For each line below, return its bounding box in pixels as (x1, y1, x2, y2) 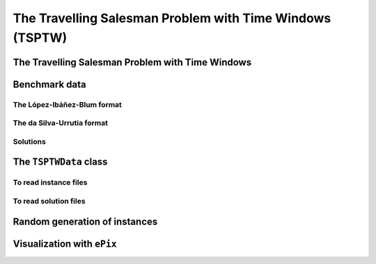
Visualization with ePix (13, 238, 118, 249)
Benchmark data (13, 79, 86, 90)
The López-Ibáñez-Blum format (13, 99, 122, 109)
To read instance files (13, 178, 88, 188)
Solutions (13, 136, 47, 146)
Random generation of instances (13, 215, 158, 227)
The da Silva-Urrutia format (13, 118, 108, 128)
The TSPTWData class (13, 156, 108, 168)
